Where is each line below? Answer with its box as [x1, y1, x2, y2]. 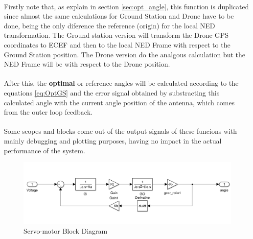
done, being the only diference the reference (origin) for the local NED [4, 20, 215, 30]
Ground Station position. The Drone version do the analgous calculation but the [4, 49, 246, 59]
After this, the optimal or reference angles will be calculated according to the [4, 78, 239, 88]
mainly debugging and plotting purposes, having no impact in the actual [4, 135, 222, 145]
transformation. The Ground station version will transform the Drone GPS [4, 30, 229, 40]
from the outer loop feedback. [4, 107, 92, 117]
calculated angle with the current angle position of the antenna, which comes [4, 97, 235, 107]
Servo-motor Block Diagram [23, 225, 108, 236]
